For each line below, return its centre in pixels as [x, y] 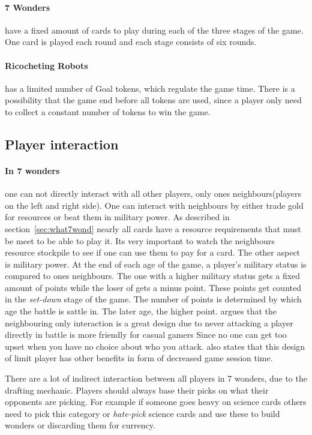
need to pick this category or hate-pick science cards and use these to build [142, 413]
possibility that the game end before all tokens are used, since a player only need [153, 100]
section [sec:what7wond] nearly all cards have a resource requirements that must [153, 228]
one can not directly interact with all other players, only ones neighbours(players [153, 193]
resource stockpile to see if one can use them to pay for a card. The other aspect [153, 252]
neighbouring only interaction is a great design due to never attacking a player [149, 322]
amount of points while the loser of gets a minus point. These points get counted [153, 287]
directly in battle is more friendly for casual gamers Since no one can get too [146, 334]
